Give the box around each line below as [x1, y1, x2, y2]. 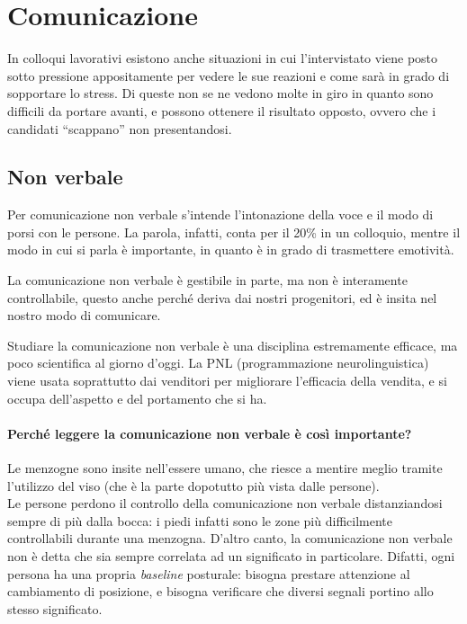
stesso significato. [7, 599, 103, 618]
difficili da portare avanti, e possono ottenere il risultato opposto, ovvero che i [7, 101, 436, 120]
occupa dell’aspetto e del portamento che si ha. [7, 388, 267, 407]
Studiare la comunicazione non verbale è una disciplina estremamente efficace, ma [7, 335, 458, 354]
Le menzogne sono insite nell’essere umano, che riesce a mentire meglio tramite [7, 459, 443, 477]
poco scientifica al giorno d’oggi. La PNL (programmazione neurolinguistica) [7, 353, 429, 372]
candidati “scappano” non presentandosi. [7, 119, 232, 138]
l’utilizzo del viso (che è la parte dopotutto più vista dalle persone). [7, 476, 380, 495]
